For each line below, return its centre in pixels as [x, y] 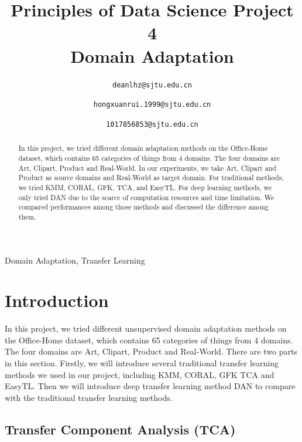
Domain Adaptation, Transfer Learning [75, 260]
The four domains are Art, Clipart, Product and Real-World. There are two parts [151, 351]
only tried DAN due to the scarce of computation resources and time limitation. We [146, 197]
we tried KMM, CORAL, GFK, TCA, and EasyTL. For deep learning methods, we [145, 187]
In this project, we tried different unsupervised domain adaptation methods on [146, 328]
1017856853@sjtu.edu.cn [152, 124]
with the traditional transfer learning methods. [89, 397]
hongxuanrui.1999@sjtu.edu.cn [152, 105]
